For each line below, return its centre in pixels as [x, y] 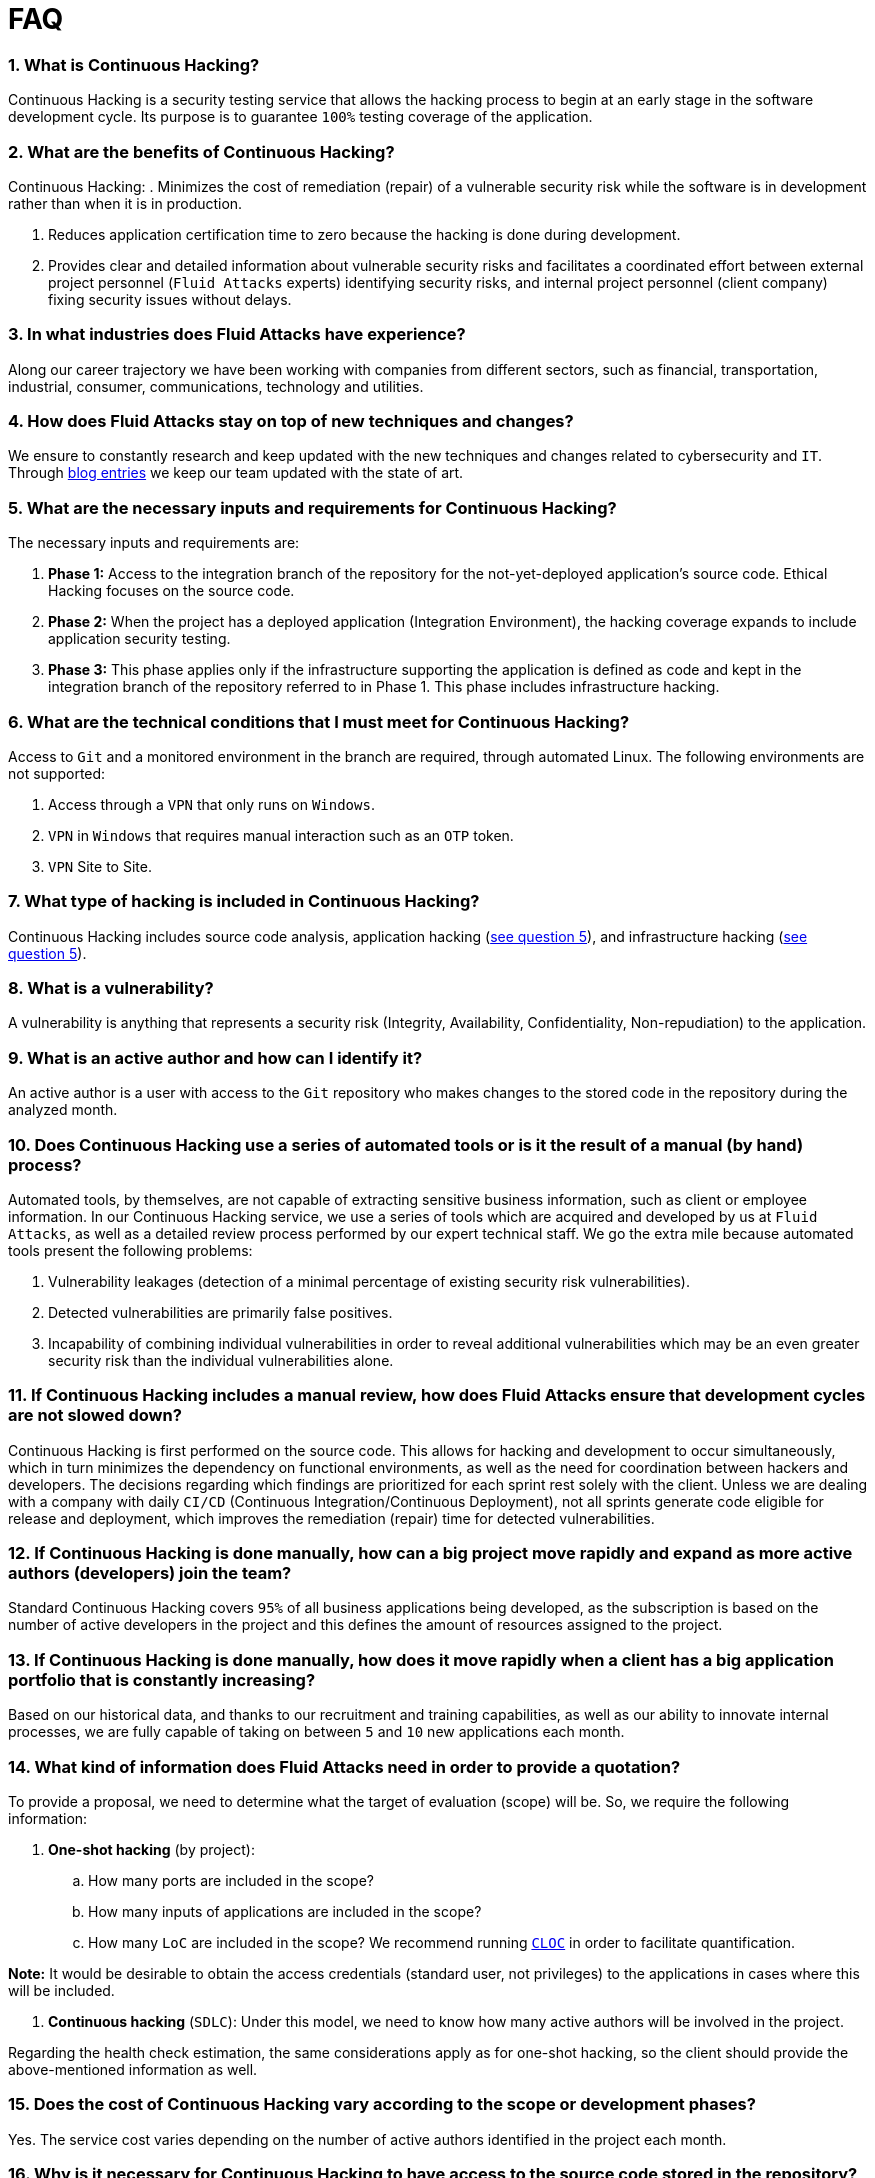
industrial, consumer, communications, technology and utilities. [216, 386]
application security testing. [139, 639]
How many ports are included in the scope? [231, 1880]
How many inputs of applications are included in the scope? [285, 1911]
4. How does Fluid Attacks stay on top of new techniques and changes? [291, 421]
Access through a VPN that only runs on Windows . [211, 804]
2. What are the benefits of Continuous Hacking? [201, 151]
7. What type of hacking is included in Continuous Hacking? [244, 901]
